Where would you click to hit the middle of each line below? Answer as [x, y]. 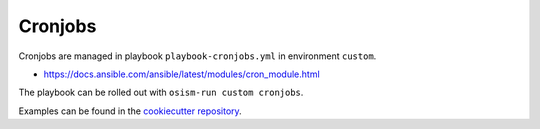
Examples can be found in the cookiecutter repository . [130, 111]
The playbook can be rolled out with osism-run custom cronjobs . [161, 92]
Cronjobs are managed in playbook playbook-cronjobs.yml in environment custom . [197, 56]
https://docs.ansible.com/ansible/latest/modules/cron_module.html [181, 74]
